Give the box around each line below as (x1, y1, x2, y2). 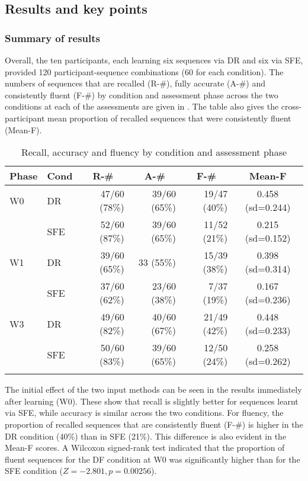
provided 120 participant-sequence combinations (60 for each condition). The (5, 65, 284, 78)
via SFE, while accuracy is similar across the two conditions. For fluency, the (5, 406, 284, 419)
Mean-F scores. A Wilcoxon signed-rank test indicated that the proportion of (5, 441, 285, 454)
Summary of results (5, 30, 100, 45)
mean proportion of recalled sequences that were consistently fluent (47, 111, 291, 124)
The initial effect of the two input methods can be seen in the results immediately (5, 383, 302, 396)
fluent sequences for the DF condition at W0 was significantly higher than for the (5, 453, 300, 465)
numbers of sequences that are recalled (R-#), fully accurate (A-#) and (5, 77, 265, 89)
